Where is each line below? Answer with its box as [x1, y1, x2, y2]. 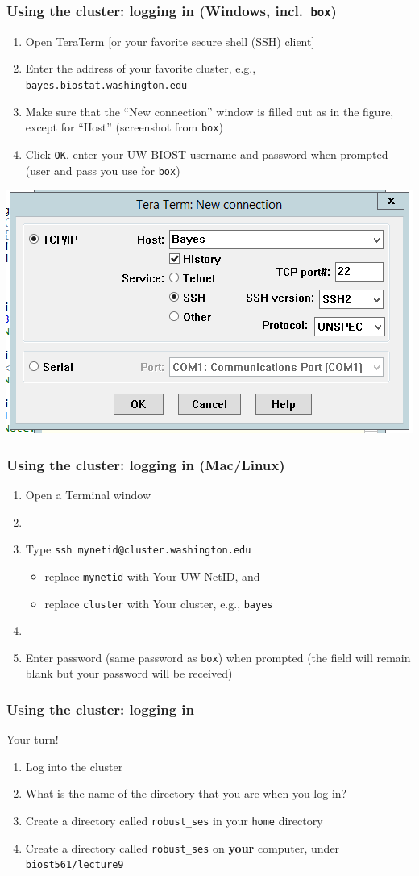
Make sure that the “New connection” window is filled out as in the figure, [25, 102, 394, 119]
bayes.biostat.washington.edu [25, 79, 188, 91]
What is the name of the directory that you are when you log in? [25, 785, 347, 802]
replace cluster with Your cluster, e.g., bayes [44, 594, 273, 611]
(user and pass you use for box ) [25, 161, 180, 178]
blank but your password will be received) [25, 665, 233, 682]
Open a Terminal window [25, 486, 151, 503]
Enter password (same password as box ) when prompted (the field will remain [25, 649, 411, 665]
